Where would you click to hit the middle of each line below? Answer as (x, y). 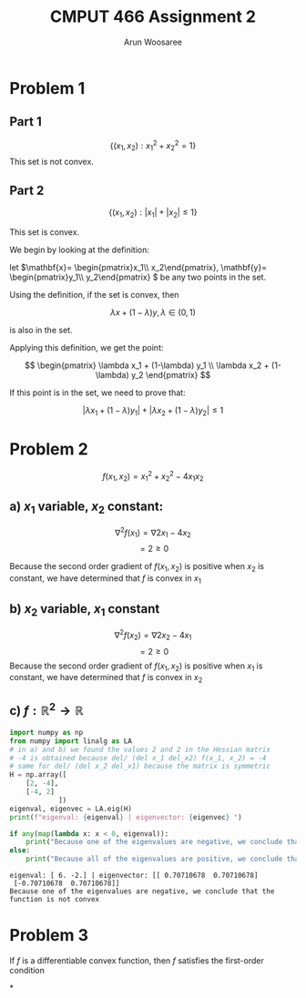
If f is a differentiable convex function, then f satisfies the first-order (137, 960)
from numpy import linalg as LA (71, 741)
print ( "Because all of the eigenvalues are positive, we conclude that (164, 859)
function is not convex (55, 900)
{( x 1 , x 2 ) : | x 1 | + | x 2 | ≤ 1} (153, 213)
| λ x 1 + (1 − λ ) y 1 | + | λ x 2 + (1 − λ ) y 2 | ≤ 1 (153, 411)
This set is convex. (45, 232)
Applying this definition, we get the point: (87, 347)
